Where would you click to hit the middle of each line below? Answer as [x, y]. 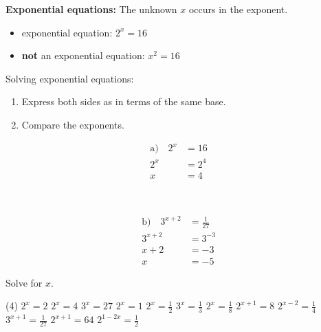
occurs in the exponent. [238, 9]
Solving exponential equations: [70, 78]
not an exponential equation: [83, 55]
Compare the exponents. [73, 124]
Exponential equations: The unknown [91, 9]
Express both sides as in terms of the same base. [124, 101]
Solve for [24, 282]
